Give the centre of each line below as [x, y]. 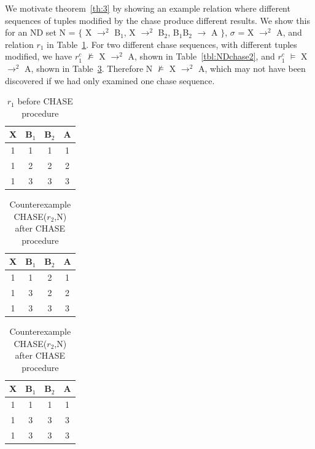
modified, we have [39, 56]
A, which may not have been [252, 68]
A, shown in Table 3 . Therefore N [89, 68]
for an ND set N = [40, 32]
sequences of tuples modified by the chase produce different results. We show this [157, 20]
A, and [289, 32]
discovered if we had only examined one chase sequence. [110, 80]
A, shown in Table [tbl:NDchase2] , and [201, 56]
